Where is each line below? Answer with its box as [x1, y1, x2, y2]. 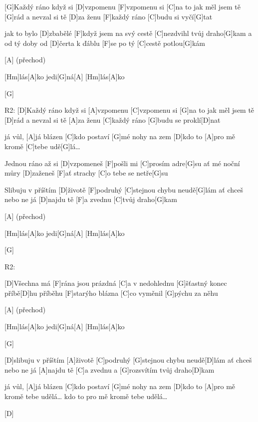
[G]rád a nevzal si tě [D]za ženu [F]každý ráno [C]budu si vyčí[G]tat [4, 11, 213, 21]
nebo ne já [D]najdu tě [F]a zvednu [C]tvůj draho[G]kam [4, 194, 177, 205]
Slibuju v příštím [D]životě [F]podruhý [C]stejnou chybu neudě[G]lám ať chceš [4, 184, 244, 195]
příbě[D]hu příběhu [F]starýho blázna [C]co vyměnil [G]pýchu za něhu [4, 287, 218, 298]
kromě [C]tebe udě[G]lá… [4, 141, 80, 151]
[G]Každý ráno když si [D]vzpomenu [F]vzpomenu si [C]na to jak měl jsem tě [4, 1, 241, 11]
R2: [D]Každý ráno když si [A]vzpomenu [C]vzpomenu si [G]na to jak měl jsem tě [4, 105, 255, 115]
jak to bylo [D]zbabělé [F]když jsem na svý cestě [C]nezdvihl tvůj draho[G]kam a [4, 28, 252, 38]
